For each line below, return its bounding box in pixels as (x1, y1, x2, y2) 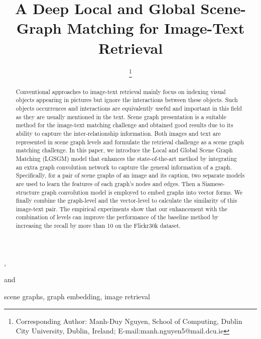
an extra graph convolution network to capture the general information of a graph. (16, 162, 232, 171)
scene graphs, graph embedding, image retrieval (4, 291, 150, 301)
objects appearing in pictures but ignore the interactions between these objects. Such (16, 96, 238, 104)
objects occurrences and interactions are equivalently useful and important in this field (16, 104, 242, 112)
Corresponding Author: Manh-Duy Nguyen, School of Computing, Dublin (16, 315, 242, 326)
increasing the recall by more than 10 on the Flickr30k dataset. (16, 221, 181, 230)
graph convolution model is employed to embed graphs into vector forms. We (41, 188, 243, 196)
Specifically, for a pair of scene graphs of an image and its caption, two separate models (16, 171, 245, 180)
